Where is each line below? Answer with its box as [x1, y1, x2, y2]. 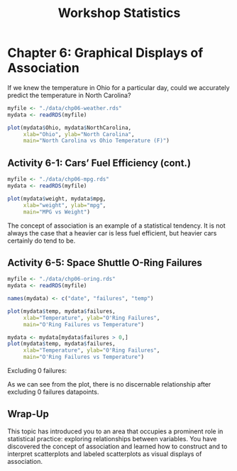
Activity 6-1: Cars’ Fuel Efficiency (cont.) [7, 157, 192, 169]
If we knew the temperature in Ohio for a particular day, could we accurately [7, 83, 230, 92]
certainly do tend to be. [7, 236, 76, 245]
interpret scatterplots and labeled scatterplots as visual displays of [7, 449, 202, 458]
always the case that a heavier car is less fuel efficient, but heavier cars [7, 228, 217, 237]
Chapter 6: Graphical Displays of [7, 45, 204, 61]
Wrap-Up [7, 408, 50, 420]
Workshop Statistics [57, 5, 181, 21]
